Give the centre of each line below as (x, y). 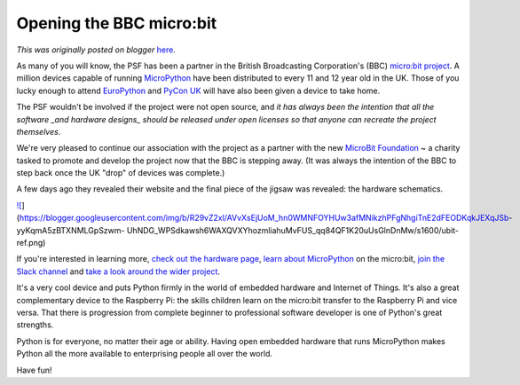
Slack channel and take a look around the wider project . (118, 271)
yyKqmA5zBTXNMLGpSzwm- (71, 230)
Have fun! (34, 370)
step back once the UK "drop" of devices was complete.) (121, 173)
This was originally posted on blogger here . (96, 50)
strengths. (35, 325)
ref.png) (31, 243)
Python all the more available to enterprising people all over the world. (144, 354)
